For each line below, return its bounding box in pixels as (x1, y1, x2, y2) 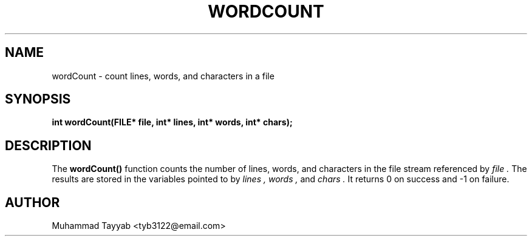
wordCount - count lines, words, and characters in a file (52, 70, 275, 81)
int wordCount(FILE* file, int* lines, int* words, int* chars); (52, 117, 293, 128)
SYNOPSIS (5, 91, 71, 107)
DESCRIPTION (5, 137, 92, 153)
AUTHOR (5, 194, 60, 210)
